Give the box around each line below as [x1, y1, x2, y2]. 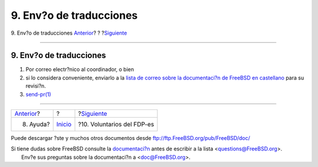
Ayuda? [29, 121, 50, 129]
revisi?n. [25, 82, 47, 89]
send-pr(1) [25, 91, 51, 98]
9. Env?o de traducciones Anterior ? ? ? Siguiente [11, 29, 127, 36]
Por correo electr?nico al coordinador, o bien [25, 66, 134, 73]
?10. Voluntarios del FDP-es [78, 121, 154, 129]
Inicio [56, 121, 72, 129]
